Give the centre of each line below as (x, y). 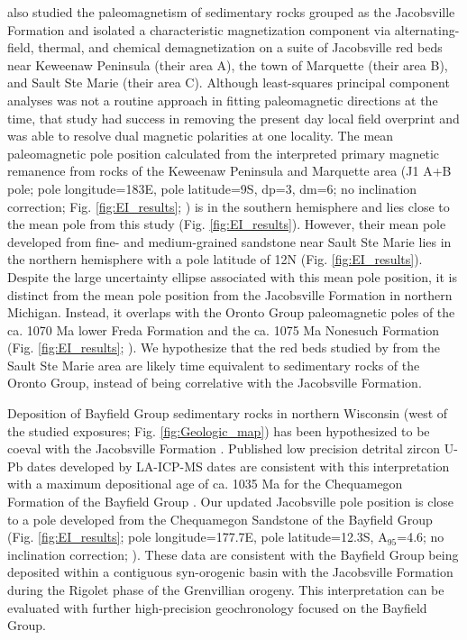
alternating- (427, 29)
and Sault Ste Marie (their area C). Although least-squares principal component (229, 82)
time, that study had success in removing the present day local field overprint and (233, 118)
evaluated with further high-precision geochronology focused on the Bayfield (217, 607)
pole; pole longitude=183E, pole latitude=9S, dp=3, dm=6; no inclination (212, 188)
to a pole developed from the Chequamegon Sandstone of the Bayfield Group (220, 519)
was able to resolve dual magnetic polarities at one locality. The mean (201, 136)
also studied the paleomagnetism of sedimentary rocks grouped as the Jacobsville (231, 12)
